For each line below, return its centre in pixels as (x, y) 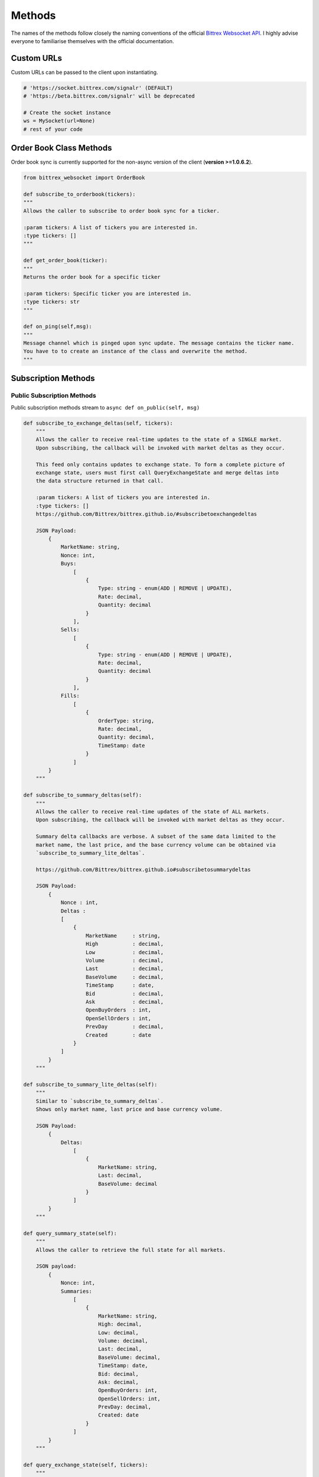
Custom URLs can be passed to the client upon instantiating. (84, 72)
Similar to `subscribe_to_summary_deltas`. (100, 1101)
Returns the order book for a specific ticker (92, 277)
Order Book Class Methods (61, 148)
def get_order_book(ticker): (66, 261)
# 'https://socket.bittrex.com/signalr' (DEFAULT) (98, 88)
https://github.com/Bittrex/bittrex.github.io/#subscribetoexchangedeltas (146, 514)
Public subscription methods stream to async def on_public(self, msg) (105, 407)
